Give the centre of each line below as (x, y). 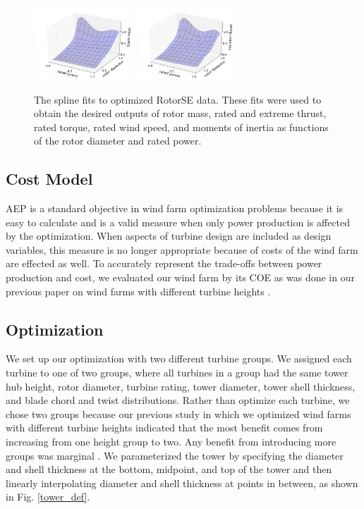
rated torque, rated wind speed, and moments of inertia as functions (181, 127)
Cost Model (49, 179)
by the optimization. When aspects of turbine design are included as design (169, 236)
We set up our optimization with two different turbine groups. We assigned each (179, 358)
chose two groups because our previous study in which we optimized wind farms (178, 413)
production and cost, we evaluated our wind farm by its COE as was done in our (180, 277)
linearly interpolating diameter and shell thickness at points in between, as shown (182, 483)
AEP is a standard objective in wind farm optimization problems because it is (175, 208)
